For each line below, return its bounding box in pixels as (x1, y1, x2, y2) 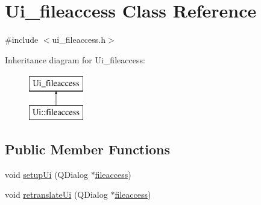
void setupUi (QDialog (5, 168, 88, 180)
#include (5, 33, 39, 46)
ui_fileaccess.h (52, 33, 105, 46)
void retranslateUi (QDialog (5, 188, 108, 201)
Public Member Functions (5, 139, 170, 158)
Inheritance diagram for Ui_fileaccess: (5, 53, 145, 66)
